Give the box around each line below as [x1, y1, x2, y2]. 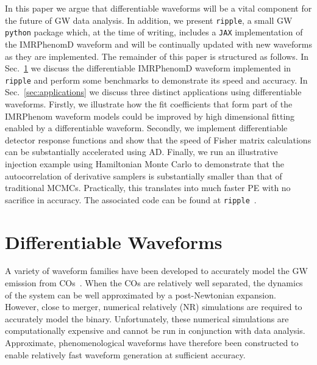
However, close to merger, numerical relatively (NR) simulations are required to [5, 300, 302, 313]
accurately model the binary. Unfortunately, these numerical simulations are [5, 312, 289, 325]
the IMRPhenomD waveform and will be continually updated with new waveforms [5, 37, 312, 50]
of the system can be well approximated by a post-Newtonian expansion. [5, 288, 276, 301]
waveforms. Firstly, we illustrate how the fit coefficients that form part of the [5, 97, 293, 110]
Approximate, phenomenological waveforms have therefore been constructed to [5, 336, 299, 349]
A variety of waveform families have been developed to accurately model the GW [5, 264, 308, 277]
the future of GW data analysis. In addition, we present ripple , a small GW [5, 13, 293, 26]
